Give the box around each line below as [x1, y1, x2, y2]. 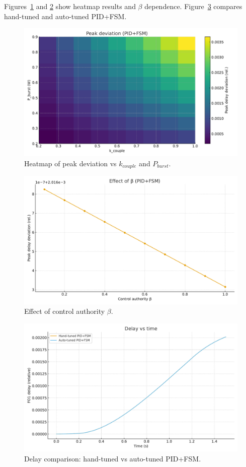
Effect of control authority [24, 306, 105, 316]
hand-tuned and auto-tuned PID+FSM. [4, 11, 127, 21]
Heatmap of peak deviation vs [24, 158, 117, 169]
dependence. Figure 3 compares [144, 1, 242, 11]
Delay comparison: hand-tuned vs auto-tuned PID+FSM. [24, 453, 201, 463]
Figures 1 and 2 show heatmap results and [4, 1, 136, 11]
